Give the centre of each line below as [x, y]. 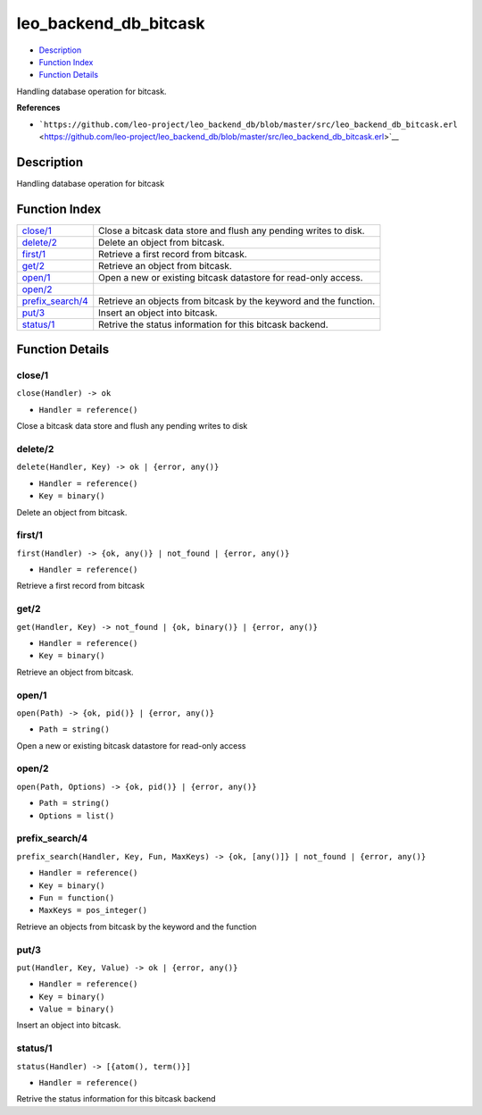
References [38, 108]
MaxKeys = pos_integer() [93, 910]
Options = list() [77, 816]
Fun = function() [77, 897]
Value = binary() [77, 1009]
